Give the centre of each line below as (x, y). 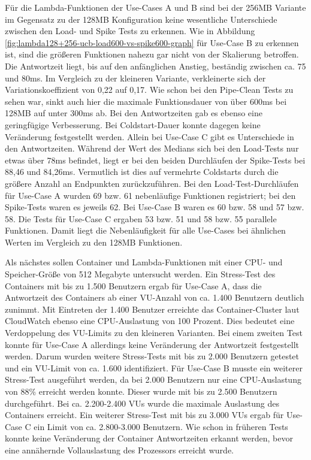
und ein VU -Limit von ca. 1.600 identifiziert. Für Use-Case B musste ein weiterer (154, 367)
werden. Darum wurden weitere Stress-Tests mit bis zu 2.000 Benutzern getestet (152, 356)
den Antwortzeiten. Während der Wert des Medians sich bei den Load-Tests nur (152, 148)
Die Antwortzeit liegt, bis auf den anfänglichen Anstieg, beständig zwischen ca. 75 (155, 66)
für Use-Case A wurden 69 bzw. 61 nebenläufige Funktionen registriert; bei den (150, 195)
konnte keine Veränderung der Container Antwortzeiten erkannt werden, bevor (149, 438)
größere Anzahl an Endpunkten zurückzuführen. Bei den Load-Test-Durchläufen (152, 183)
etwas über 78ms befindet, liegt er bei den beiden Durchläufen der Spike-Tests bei (155, 160)
